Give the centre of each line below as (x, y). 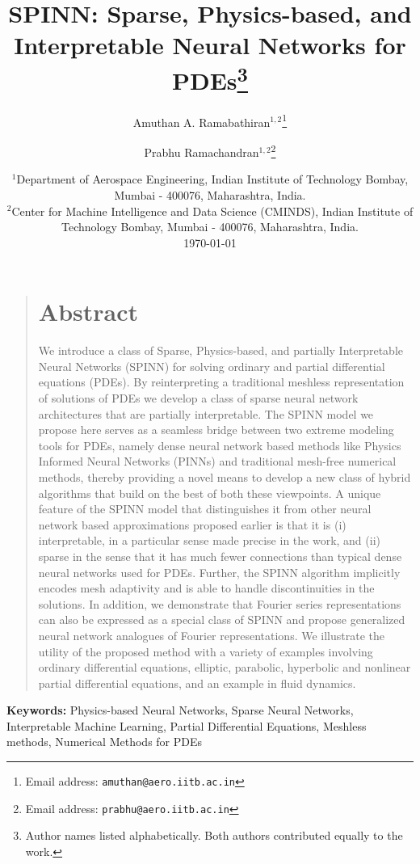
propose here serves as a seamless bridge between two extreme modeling (216, 430)
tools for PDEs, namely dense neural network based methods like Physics (220, 445)
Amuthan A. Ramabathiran (202, 122)
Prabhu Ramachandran (202, 152)
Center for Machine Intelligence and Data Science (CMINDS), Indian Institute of (212, 211)
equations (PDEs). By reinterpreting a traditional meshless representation (221, 382)
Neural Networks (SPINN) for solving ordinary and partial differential (212, 366)
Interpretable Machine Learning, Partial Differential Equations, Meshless (187, 725)
